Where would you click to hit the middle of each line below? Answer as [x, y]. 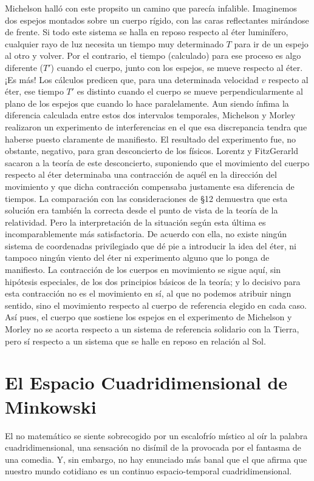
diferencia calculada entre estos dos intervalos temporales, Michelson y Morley [150, 115]
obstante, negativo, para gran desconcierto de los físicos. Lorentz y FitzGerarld [152, 151]
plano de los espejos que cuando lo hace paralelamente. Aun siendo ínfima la [147, 103]
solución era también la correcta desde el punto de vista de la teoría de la [142, 210]
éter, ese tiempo [34, 91]
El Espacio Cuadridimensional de [146, 382]
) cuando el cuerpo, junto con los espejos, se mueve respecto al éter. [177, 67]
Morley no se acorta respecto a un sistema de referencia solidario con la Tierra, [152, 329]
